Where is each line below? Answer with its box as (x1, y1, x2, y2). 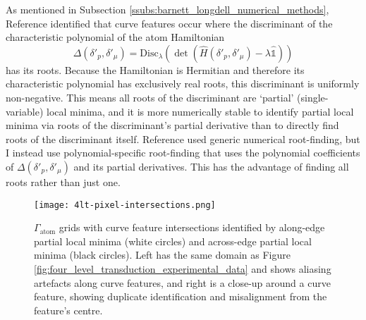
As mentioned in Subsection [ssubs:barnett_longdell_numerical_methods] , (6, 2, 329, 16)
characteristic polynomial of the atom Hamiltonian (6, 30, 225, 44)
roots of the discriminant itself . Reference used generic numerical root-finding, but (6, 131, 360, 146)
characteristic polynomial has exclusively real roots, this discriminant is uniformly (6, 76, 360, 91)
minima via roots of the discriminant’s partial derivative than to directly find (6, 118, 339, 133)
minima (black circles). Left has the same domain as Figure (34, 247, 291, 262)
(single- (297, 90, 329, 104)
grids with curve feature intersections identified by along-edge (59, 220, 325, 235)
